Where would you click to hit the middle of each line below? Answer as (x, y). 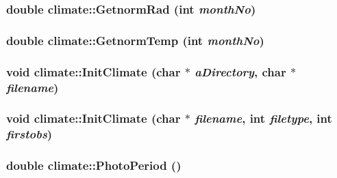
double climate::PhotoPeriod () (94, 165)
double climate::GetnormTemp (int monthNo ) (135, 40)
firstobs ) (29, 134)
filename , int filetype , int (263, 118)
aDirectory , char (240, 71)
